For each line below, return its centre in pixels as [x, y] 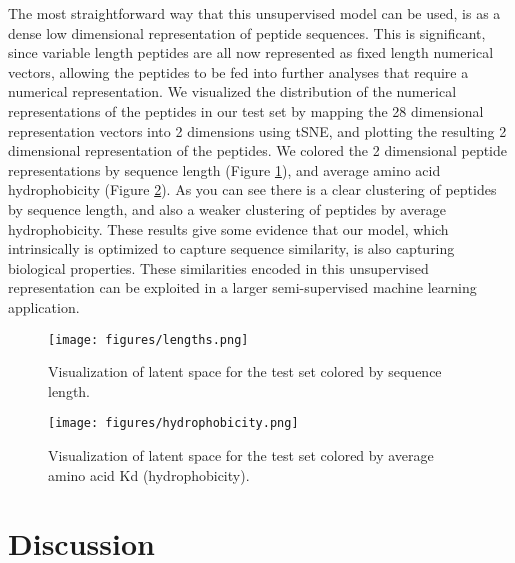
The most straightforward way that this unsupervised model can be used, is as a [254, 13]
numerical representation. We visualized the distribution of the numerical [232, 91]
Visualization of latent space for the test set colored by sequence [245, 371]
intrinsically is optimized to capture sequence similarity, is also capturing [231, 248]
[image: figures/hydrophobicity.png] [173, 423]
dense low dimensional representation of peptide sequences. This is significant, [247, 32]
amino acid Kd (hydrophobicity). [149, 474]
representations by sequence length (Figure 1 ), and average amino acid [224, 169]
